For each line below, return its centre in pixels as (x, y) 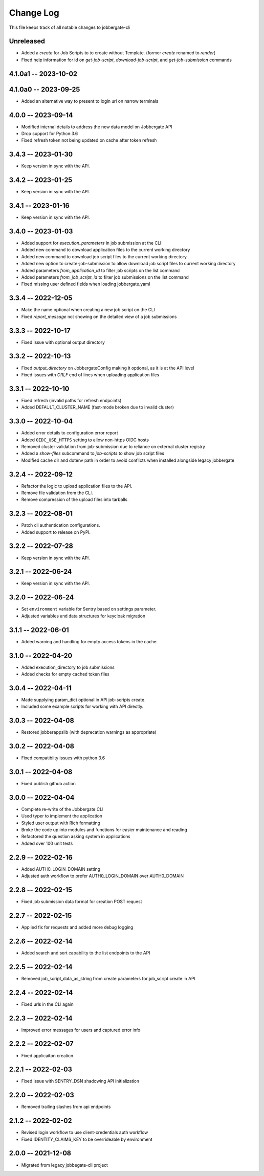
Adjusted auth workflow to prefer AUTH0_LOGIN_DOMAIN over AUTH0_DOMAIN (103, 876)
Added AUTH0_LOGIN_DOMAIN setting (61, 869)
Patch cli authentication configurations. (61, 525)
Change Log (34, 13)
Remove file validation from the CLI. (57, 493)
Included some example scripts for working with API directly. (82, 706)
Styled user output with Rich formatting (61, 823)
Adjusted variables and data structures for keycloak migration (83, 616)
